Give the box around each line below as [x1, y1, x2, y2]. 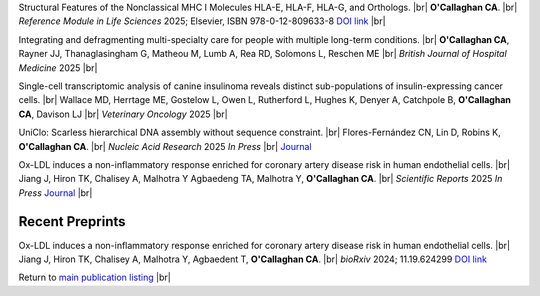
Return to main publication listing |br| [18, 271, 172, 284]
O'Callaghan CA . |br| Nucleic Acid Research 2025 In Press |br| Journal [18, 140, 312, 152]
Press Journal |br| [18, 186, 93, 199]
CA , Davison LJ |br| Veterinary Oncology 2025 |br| [18, 108, 229, 120]
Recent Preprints [18, 213, 126, 230]
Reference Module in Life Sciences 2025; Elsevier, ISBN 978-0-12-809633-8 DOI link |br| [18, 15, 386, 27]
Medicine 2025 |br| [18, 61, 98, 74]
